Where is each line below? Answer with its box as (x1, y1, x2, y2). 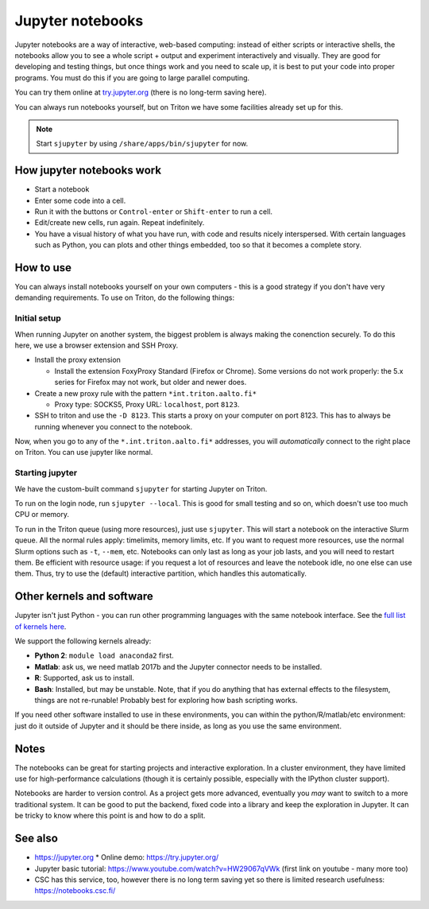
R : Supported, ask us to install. (34, 673, 135, 683)
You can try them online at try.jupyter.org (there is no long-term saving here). (14, 87, 267, 97)
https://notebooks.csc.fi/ (34, 886, 116, 895)
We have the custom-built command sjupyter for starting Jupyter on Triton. (14, 484, 268, 493)
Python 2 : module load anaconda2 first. (34, 651, 174, 660)
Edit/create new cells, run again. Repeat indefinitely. (34, 218, 205, 227)
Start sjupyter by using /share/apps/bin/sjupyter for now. (36, 139, 249, 149)
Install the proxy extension (34, 355, 121, 365)
